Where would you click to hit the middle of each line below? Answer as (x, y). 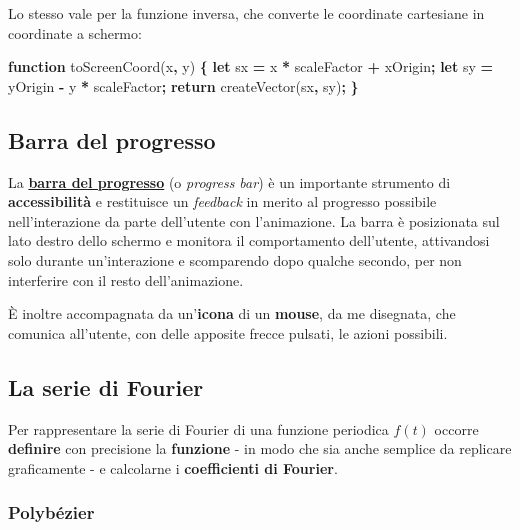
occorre (456, 428)
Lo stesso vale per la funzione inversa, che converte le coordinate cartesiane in (246, 13)
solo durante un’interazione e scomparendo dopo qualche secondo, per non (235, 259)
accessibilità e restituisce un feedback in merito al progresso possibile (222, 201)
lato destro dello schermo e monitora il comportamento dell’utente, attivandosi (249, 240)
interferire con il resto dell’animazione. (126, 279)
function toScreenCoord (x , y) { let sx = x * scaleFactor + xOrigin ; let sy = (251, 66)
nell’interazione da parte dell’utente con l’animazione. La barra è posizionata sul (254, 220)
